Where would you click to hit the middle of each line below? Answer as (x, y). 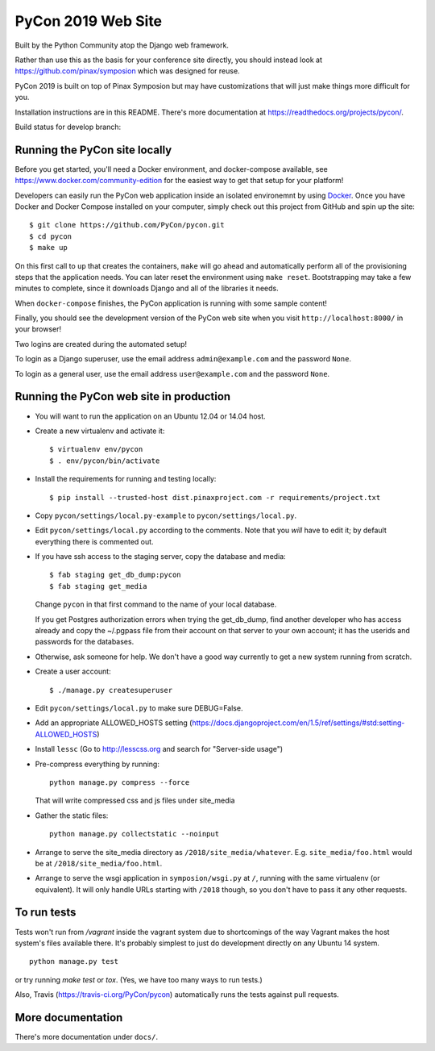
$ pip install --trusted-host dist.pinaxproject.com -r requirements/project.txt (215, 497)
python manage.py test (74, 961)
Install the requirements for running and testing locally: (126, 479)
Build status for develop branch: (68, 127)
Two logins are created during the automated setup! (101, 344)
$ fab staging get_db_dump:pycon (115, 575)
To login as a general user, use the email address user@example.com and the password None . (172, 373)
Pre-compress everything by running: (97, 764)
